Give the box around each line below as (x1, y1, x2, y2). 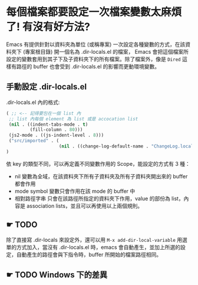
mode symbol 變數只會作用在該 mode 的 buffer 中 (14, 187, 136, 195)
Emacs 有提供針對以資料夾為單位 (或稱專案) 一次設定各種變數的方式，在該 (6, 41, 186, 48)
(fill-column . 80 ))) (29, 127, 83, 133)
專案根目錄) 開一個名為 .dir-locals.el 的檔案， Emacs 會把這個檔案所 (25, 48, 189, 55)
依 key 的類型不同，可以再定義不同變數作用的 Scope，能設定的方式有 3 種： (6, 160, 190, 167)
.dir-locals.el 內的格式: (6, 99, 60, 106)
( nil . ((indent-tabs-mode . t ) (8, 122, 88, 127)
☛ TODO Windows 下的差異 (6, 270, 108, 280)
